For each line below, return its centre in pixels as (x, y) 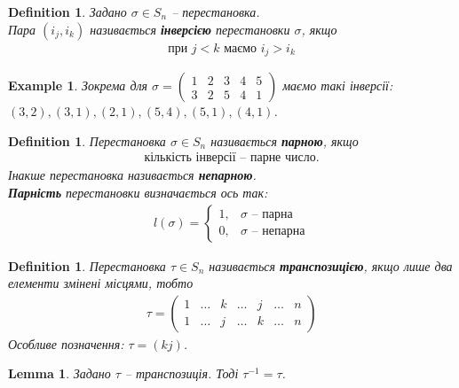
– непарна (278, 232)
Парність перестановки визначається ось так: (138, 192)
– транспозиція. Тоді (182, 373)
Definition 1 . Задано (67, 12)
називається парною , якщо (285, 140)
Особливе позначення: (66, 343)
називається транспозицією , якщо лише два (331, 265)
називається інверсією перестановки (190, 29)
